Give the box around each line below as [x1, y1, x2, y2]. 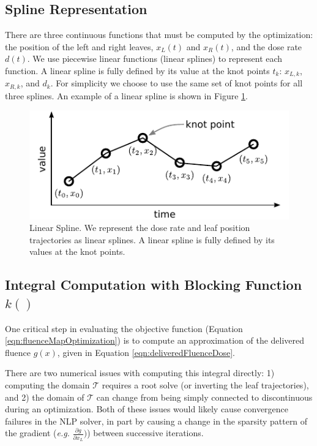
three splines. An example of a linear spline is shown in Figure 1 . [5, 89, 248, 102]
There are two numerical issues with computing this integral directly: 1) [5, 366, 275, 379]
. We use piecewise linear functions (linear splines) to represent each [27, 52, 283, 65]
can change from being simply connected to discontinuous [96, 390, 313, 403]
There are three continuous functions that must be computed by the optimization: [5, 28, 313, 41]
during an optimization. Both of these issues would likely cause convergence [5, 403, 289, 415]
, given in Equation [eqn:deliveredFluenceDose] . [57, 346, 235, 358]
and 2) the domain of [5, 390, 84, 403]
